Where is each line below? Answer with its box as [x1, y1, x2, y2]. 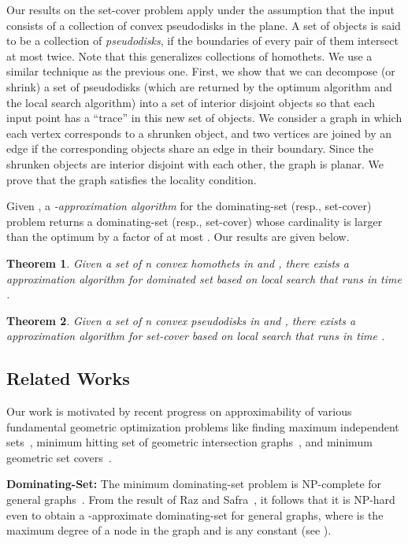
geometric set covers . [6, 449, 112, 465]
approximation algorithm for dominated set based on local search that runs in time [6, 270, 402, 287]
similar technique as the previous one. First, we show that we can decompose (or [6, 63, 395, 80]
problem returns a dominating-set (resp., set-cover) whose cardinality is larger [6, 213, 383, 229]
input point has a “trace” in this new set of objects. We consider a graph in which [6, 109, 402, 126]
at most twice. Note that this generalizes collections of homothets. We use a [6, 47, 373, 64]
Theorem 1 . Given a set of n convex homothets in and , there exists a [6, 254, 349, 271]
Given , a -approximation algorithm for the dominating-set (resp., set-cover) [6, 198, 372, 214]
